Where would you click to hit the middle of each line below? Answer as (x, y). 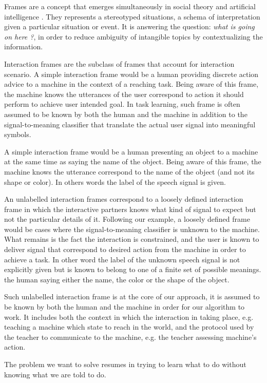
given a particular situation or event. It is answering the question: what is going (129, 26)
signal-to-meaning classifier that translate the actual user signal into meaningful (130, 124)
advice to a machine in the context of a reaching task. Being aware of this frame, (131, 84)
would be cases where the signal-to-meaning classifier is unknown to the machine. (132, 229)
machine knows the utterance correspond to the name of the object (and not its (129, 171)
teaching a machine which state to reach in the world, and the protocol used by (129, 327)
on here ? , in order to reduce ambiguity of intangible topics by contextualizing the (133, 36)
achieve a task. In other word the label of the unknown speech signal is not (122, 259)
